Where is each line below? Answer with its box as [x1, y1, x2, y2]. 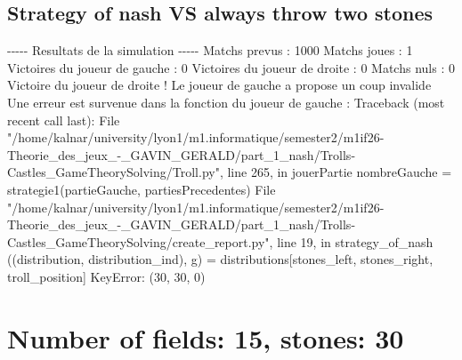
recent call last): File [7, 110, 120, 129]
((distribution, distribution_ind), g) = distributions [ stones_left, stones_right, [7, 250, 434, 268]
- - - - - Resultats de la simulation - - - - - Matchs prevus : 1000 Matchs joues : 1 [7, 41, 413, 60]
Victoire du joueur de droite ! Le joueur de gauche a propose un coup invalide [7, 76, 432, 94]
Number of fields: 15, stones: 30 [7, 319, 404, 356]
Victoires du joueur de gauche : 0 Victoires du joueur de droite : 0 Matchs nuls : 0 [7, 58, 455, 76]
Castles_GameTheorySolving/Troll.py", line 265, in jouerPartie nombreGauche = [7, 163, 452, 181]
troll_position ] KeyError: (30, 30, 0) [7, 267, 206, 285]
